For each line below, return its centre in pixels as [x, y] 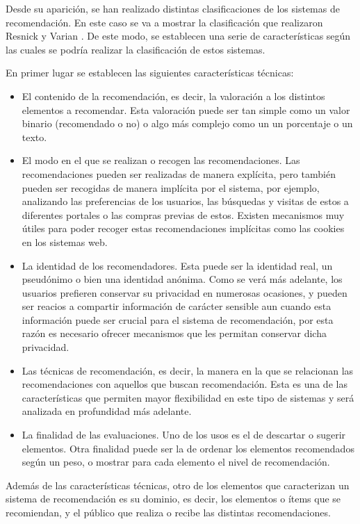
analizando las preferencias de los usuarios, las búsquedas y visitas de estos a [185, 201]
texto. [34, 137]
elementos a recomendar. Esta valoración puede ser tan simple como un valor [186, 109]
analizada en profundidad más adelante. [107, 411]
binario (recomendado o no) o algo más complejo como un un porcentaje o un [187, 123]
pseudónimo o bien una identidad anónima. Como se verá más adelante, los [182, 279]
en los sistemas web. [65, 241]
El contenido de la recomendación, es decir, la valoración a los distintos [173, 96]
